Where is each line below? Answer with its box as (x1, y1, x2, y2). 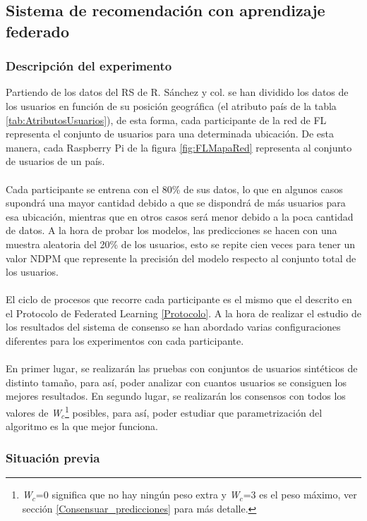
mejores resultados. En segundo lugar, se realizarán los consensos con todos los (6, 388, 346, 403)
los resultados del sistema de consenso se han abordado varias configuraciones (6, 319, 341, 334)
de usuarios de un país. (6, 154, 105, 168)
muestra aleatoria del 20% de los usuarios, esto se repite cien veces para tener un (6, 236, 355, 251)
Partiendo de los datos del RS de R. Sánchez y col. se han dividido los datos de (6, 85, 349, 99)
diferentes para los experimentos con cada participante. (6, 333, 244, 348)
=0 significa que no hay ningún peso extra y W (35, 487, 240, 502)
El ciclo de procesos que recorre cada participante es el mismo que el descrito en (6, 292, 352, 307)
